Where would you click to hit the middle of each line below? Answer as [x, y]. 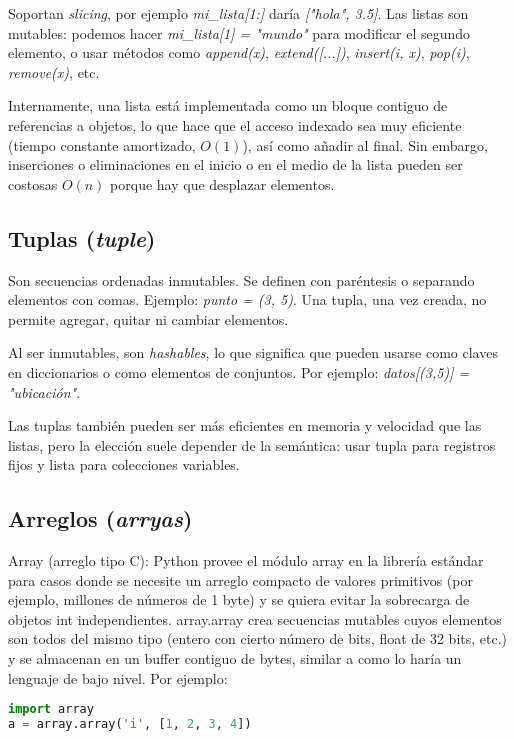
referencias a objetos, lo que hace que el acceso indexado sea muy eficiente [235, 124]
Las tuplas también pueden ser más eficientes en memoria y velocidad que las [245, 425]
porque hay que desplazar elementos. [222, 183]
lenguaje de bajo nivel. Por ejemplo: [118, 677]
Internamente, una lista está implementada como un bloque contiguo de [228, 105]
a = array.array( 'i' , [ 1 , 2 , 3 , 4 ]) [130, 724]
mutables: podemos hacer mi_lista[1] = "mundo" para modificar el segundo [239, 32]
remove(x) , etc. [54, 71]
